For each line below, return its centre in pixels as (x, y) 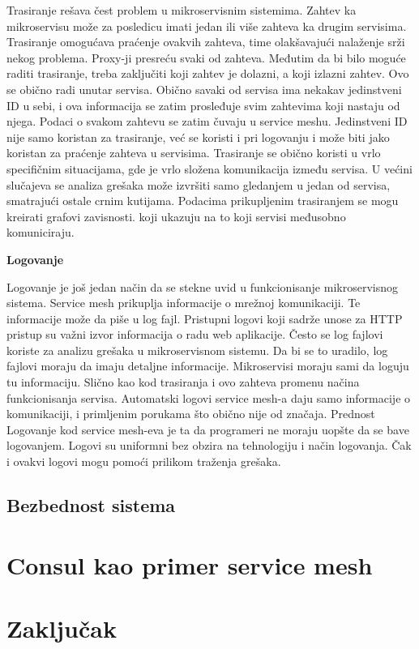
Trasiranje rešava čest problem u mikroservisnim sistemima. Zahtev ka (182, 10)
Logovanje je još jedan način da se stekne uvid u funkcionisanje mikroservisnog (202, 286)
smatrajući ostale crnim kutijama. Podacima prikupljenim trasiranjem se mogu (203, 201)
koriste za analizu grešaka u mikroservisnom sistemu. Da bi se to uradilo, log (197, 350)
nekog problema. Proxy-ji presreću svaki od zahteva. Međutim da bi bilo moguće (206, 57)
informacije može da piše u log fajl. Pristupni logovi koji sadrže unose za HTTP (205, 318)
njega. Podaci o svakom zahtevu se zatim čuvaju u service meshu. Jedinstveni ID (207, 121)
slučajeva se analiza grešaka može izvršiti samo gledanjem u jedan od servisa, (199, 184)
